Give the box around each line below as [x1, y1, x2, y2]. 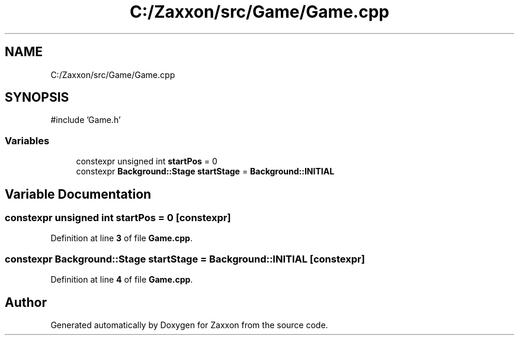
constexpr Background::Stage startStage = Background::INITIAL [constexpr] [5, 252, 365, 265]
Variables [5, 134, 50, 147]
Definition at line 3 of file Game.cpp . [50, 233, 193, 244]
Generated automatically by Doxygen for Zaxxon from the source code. [50, 320, 328, 330]
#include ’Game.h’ [50, 115, 121, 125]
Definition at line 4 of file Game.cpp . [50, 274, 193, 285]
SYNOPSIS [5, 90, 69, 105]
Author [5, 294, 47, 310]
